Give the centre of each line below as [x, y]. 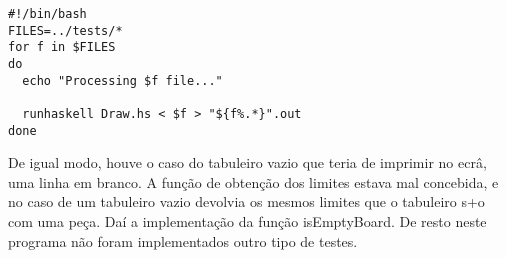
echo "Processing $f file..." [122, 80]
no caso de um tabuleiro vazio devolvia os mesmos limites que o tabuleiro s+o [246, 201]
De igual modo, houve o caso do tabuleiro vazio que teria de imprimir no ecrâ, [247, 162]
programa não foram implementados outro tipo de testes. [183, 240]
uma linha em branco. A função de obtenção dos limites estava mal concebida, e [253, 181]
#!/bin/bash [47, 14]
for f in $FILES [62, 47]
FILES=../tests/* [65, 30]
